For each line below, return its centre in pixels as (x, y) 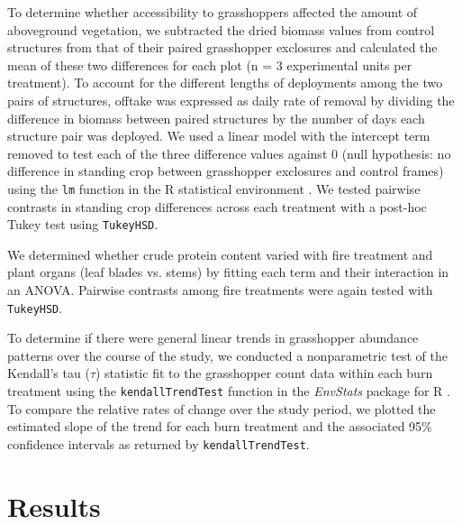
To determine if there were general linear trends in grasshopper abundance (213, 338)
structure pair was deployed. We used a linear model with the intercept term (219, 136)
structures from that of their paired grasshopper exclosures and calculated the (222, 47)
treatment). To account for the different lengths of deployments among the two (225, 83)
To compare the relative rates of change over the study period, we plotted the (222, 408)
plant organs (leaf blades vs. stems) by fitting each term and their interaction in (228, 272)
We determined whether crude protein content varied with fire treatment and (220, 254)
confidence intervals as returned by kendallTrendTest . (159, 443)
